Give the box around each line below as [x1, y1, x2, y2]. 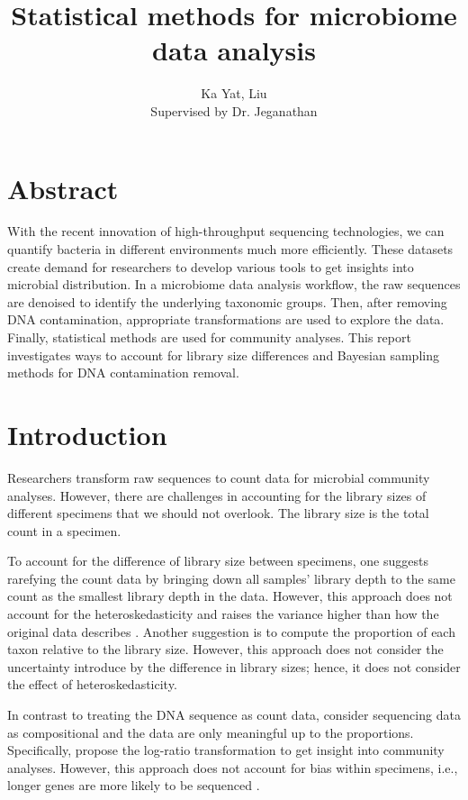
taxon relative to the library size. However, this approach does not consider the [7, 640, 444, 659]
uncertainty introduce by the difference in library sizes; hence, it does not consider [7, 657, 461, 676]
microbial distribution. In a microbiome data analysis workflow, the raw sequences [7, 275, 461, 294]
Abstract [7, 169, 119, 206]
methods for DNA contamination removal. [7, 363, 239, 382]
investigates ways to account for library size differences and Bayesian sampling [7, 345, 439, 364]
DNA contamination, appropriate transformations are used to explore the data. [7, 310, 445, 329]
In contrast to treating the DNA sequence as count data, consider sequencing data [7, 705, 461, 724]
